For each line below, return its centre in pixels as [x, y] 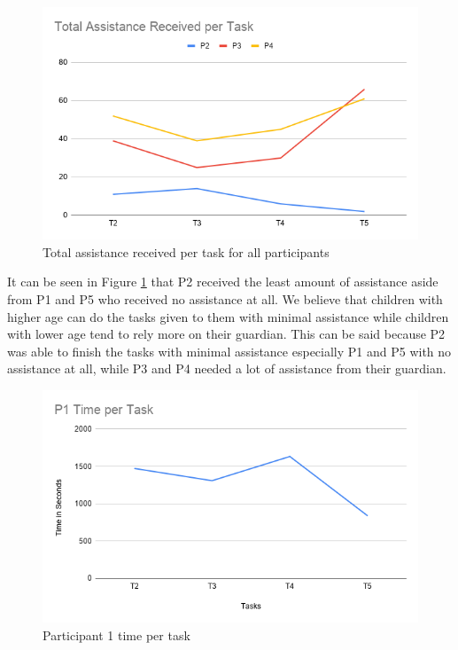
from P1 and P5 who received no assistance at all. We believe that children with [225, 298]
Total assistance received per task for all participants [186, 251]
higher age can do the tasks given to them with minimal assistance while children [228, 316]
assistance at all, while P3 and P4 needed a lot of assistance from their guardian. [227, 368]
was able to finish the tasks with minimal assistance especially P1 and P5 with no [229, 351]
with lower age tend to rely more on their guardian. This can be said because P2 [226, 334]
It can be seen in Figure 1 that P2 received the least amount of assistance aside [223, 282]
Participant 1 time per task [116, 634]
